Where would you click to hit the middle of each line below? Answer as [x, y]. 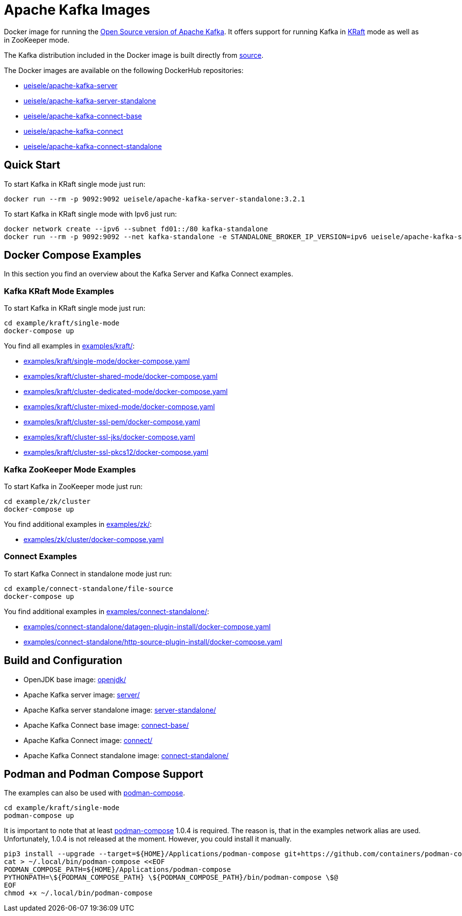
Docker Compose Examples [73, 255]
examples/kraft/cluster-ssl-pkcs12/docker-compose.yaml [116, 452]
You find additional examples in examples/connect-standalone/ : [107, 611]
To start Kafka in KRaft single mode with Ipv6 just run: [91, 214]
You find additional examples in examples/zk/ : [78, 524]
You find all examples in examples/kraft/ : [69, 346]
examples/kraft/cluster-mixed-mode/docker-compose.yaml [119, 407]
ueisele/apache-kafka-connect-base [83, 116]
